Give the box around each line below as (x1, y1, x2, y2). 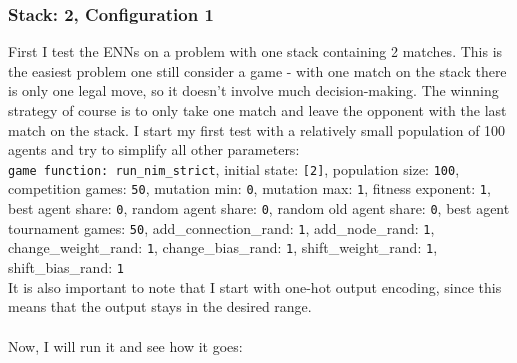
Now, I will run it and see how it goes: (8, 335, 243, 356)
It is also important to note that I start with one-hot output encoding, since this (8, 276, 502, 297)
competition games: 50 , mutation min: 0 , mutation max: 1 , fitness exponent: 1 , (8, 178, 491, 199)
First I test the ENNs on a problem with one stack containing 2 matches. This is (8, 41, 503, 62)
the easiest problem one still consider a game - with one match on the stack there (8, 60, 507, 81)
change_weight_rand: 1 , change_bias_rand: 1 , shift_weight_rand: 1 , (8, 237, 438, 258)
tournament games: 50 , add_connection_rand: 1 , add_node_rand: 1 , (8, 217, 435, 238)
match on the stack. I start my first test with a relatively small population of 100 (8, 119, 506, 140)
